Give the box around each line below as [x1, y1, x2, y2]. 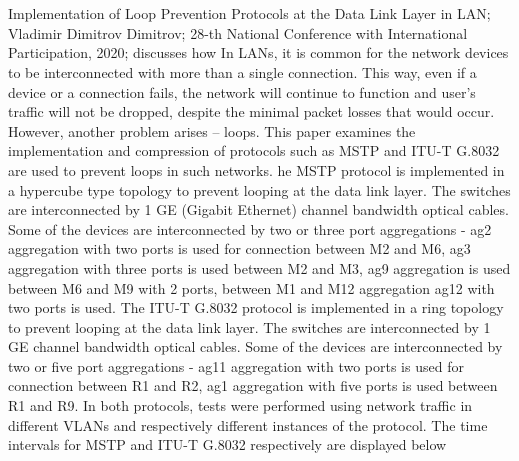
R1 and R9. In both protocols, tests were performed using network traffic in [8, 395, 473, 416]
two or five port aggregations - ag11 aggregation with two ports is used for [8, 355, 464, 376]
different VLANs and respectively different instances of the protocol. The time [8, 414, 488, 435]
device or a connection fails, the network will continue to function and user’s [8, 81, 476, 102]
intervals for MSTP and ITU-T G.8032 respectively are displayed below [8, 434, 447, 455]
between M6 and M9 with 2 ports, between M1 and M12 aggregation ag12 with [8, 277, 495, 298]
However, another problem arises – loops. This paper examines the [8, 120, 416, 141]
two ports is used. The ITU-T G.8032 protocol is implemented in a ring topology [8, 297, 504, 318]
